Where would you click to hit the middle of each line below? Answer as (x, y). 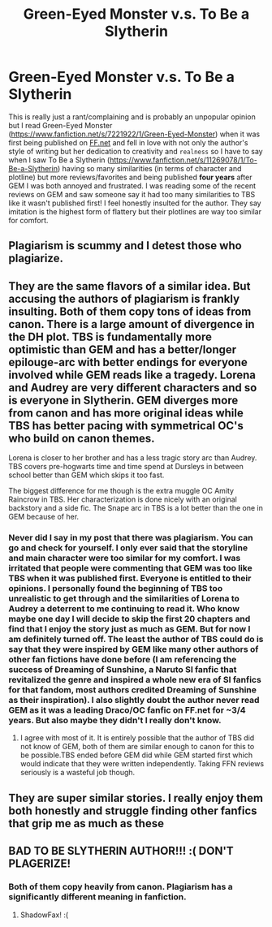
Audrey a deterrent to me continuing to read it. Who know (124, 609)
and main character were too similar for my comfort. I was (125, 558)
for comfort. (28, 220)
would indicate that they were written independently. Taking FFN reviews (142, 764)
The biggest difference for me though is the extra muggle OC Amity (121, 491)
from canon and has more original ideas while (126, 413)
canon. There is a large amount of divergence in (132, 324)
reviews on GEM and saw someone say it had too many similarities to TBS (132, 194)
